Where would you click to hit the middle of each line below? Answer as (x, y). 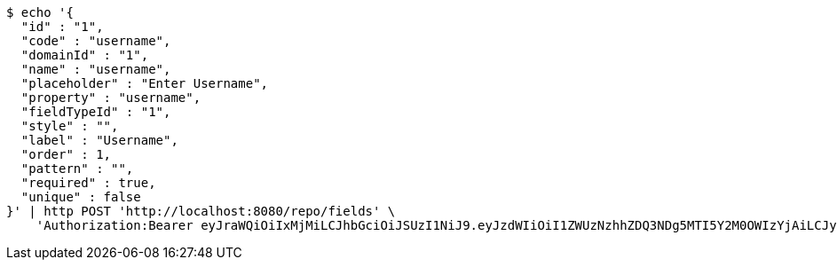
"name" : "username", (96, 69)
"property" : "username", (111, 98)
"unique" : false (81, 197)
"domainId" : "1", (85, 55)
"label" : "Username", (99, 140)
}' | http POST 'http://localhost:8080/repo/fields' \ (201, 211)
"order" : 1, (66, 154)
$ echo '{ (40, 12)
